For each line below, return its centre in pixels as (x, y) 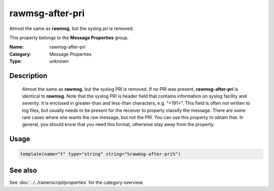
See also (23, 170)
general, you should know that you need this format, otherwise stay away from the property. (118, 124)
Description (28, 75)
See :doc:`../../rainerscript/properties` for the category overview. (77, 182)
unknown (59, 61)
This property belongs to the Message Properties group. (69, 38)
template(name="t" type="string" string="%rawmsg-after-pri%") (100, 154)
